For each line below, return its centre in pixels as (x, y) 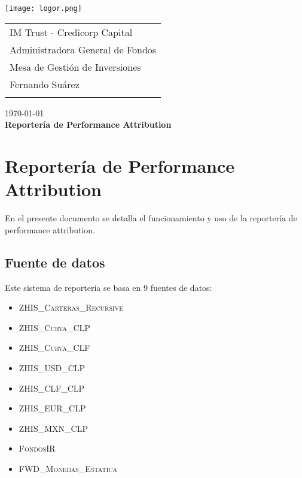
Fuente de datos (55, 262)
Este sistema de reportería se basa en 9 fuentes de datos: (109, 287)
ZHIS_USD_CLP (52, 367)
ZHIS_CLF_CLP (52, 388)
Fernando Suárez (45, 84)
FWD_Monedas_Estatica (68, 468)
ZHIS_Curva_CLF (54, 348)
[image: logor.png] (43, 8)
